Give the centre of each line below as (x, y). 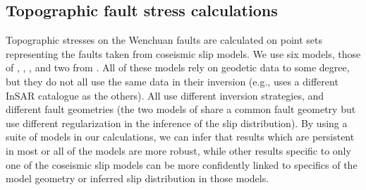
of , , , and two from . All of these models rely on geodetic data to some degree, (178, 67)
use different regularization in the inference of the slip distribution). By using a (177, 123)
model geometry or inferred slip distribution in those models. (138, 178)
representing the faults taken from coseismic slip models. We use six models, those (183, 53)
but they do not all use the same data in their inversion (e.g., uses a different (172, 81)
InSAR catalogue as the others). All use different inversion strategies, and (165, 95)
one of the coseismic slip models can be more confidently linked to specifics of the (182, 164)
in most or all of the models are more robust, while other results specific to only (178, 150)
